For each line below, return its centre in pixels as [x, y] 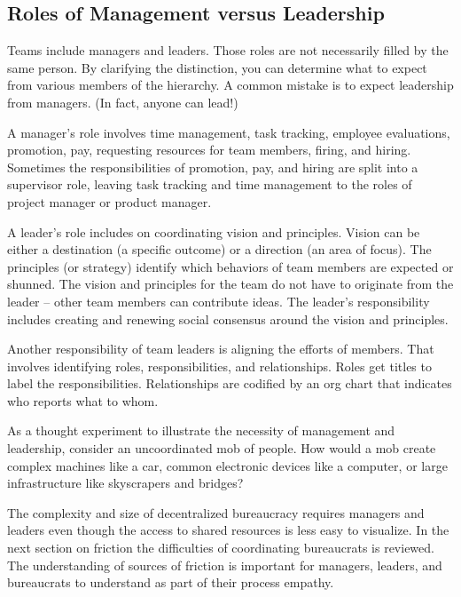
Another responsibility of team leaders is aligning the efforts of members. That [221, 349]
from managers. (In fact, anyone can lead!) [123, 102]
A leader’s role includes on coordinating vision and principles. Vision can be [214, 231]
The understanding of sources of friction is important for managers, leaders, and [225, 565]
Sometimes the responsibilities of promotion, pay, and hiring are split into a [213, 167]
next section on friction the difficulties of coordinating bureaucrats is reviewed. [221, 548]
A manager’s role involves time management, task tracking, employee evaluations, [229, 132]
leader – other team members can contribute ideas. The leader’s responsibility [219, 301]
